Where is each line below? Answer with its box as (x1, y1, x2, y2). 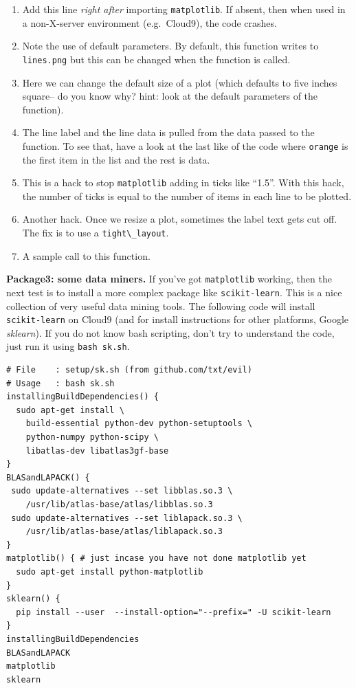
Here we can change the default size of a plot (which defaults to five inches (22, 75, 337, 89)
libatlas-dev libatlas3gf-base (25, 445, 169, 456)
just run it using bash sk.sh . (6, 339, 130, 353)
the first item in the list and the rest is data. (22, 152, 210, 166)
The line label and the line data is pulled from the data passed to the (22, 125, 315, 140)
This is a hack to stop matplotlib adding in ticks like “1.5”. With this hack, (22, 175, 344, 190)
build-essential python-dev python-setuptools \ (25, 419, 252, 429)
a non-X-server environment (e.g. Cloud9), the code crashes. (22, 15, 277, 30)
